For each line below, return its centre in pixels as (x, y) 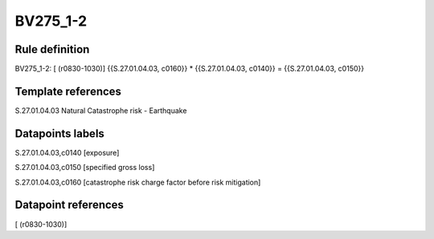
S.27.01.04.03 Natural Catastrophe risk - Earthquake (101, 110)
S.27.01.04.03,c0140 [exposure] (67, 152)
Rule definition (52, 49)
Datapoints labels (59, 134)
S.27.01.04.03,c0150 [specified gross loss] (85, 168)
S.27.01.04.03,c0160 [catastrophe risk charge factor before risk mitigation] (138, 182)
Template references (68, 91)
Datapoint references (70, 205)
